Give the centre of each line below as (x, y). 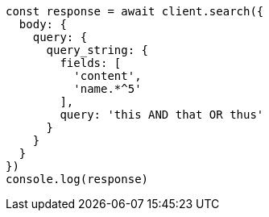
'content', (108, 76)
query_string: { (97, 50)
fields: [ (91, 63)
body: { (43, 24)
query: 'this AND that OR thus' (162, 115)
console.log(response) (77, 179)
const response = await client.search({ (135, 11)
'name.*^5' (108, 89)
